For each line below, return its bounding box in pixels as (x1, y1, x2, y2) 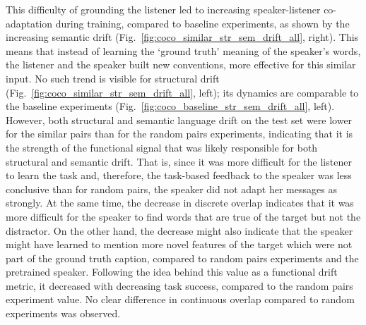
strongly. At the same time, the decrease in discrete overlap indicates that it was (6, 195, 354, 210)
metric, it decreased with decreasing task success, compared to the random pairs (6, 278, 353, 293)
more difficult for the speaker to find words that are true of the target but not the (6, 209, 361, 223)
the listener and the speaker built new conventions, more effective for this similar (6, 57, 356, 72)
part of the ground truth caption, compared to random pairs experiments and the (6, 250, 359, 265)
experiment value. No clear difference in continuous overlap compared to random (6, 292, 355, 307)
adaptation (6, 16, 53, 30)
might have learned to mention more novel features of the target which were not (6, 237, 353, 252)
